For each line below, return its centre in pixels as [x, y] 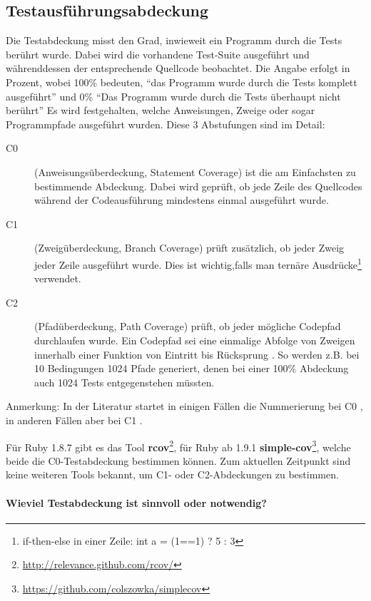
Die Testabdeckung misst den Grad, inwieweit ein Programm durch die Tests [174, 40]
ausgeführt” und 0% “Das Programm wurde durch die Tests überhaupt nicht [173, 96]
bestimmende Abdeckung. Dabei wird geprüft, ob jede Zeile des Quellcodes [198, 186]
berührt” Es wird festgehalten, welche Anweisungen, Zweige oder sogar [161, 110]
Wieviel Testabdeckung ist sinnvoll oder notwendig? [136, 502]
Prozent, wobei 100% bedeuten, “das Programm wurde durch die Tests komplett [182, 82]
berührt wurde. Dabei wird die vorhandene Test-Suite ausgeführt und [158, 54]
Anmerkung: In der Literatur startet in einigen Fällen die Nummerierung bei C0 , [184, 406]
